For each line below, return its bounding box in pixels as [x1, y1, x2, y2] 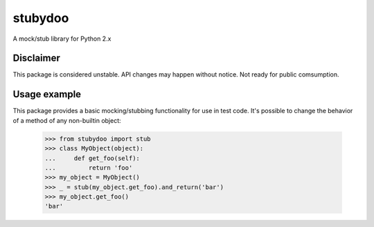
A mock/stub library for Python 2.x [12, 34, 112, 43]
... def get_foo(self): [44, 154, 140, 162]
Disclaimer [12, 52, 60, 64]
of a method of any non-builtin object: [12, 116, 121, 124]
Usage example [12, 88, 82, 100]
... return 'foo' [44, 164, 133, 172]
